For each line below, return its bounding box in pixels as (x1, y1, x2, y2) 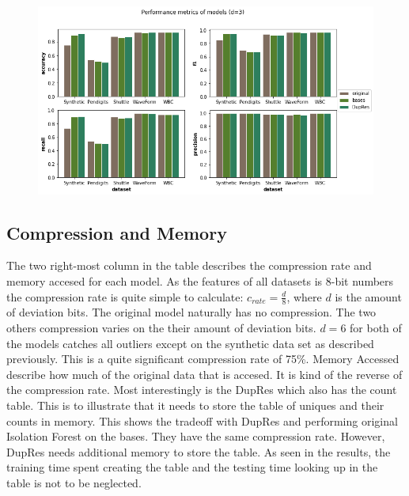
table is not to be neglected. (6, 474, 142, 490)
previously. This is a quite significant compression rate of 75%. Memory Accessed (6, 350, 400, 367)
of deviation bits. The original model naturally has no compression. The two (6, 304, 377, 320)
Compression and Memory (6, 220, 227, 244)
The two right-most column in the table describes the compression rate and (6, 257, 372, 274)
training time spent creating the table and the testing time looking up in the (6, 459, 378, 475)
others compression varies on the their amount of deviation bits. (6, 319, 316, 335)
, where (286, 288, 322, 305)
